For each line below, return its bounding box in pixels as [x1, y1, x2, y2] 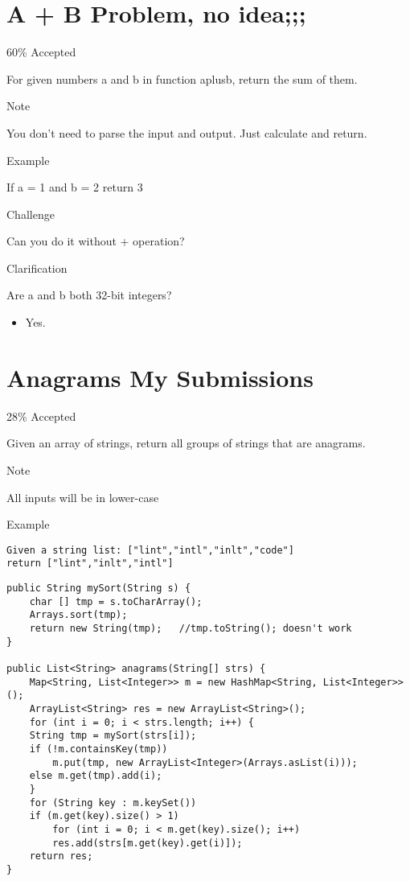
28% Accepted [6, 407, 76, 424]
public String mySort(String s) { [6, 583, 191, 595]
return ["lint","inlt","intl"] [6, 558, 174, 570]
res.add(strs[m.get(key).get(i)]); [52, 837, 243, 849]
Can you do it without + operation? [6, 233, 185, 249]
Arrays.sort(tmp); [29, 609, 128, 621]
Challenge [6, 205, 55, 222]
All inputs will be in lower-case [6, 488, 159, 505]
